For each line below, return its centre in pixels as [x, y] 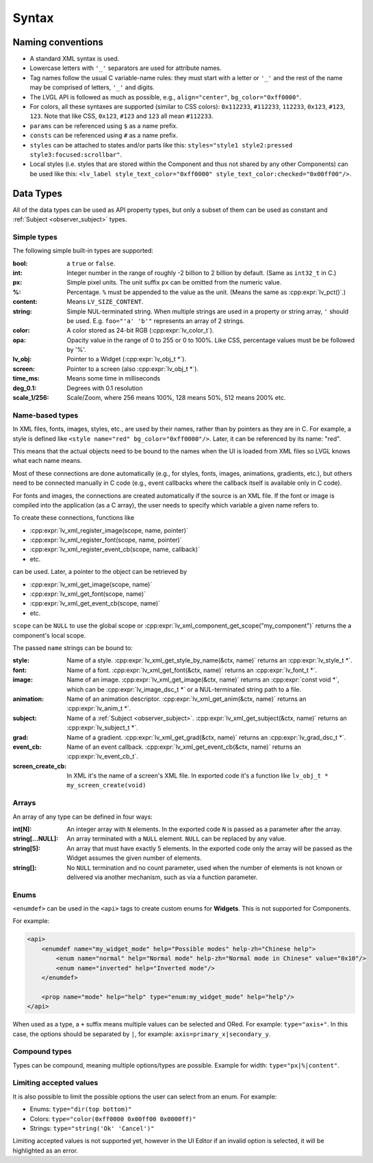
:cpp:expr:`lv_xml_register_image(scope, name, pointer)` [109, 530]
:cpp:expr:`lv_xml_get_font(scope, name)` [88, 594]
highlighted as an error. [46, 1150]
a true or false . [91, 263]
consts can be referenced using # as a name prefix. [104, 135]
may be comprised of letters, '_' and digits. [92, 87]
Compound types [42, 1051]
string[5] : [27, 848]
